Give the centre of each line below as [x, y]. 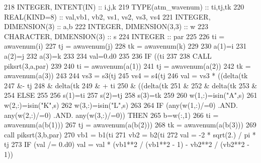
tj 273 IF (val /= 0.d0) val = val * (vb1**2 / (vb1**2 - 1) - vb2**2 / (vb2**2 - [127, 144]
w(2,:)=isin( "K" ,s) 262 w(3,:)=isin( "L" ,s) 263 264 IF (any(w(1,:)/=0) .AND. [121, 105]
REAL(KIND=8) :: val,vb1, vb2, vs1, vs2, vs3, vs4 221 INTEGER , [107, 16]
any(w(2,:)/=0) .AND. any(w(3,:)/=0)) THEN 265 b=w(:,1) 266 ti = [111, 115]
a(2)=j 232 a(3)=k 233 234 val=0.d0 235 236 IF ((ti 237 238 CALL [108, 55]
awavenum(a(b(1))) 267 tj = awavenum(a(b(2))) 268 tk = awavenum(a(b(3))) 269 [130, 125]
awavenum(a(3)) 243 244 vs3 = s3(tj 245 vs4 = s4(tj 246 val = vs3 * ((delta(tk [126, 75]
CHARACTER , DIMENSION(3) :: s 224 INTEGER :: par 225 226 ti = [114, 36]
